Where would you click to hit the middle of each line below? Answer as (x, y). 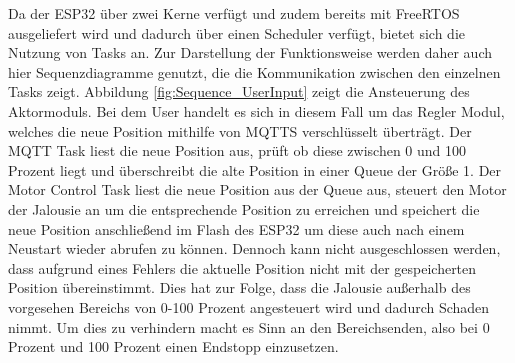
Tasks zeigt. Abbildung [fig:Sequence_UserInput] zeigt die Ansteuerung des (239, 91)
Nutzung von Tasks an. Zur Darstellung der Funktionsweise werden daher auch (250, 52)
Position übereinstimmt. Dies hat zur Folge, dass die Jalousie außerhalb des (239, 287)
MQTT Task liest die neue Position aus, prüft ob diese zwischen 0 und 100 (237, 150)
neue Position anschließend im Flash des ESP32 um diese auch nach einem (236, 228)
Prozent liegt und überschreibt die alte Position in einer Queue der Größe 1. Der (255, 169)
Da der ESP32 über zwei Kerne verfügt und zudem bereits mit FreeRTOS (234, 13)
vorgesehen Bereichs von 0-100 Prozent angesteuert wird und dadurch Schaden (249, 306)
